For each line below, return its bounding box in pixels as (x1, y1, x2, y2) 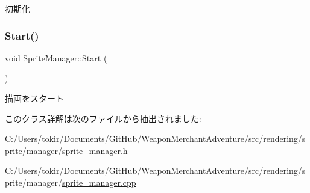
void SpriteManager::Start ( (5, 51, 107, 64)
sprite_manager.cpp (62, 176, 136, 188)
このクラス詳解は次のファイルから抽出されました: (5, 112, 201, 124)
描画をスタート (5, 92, 64, 104)
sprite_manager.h (62, 144, 128, 156)
